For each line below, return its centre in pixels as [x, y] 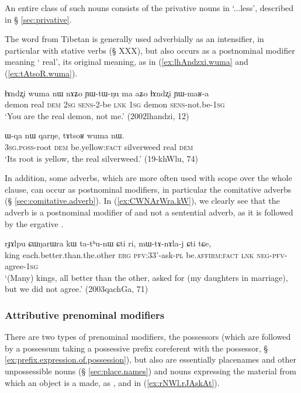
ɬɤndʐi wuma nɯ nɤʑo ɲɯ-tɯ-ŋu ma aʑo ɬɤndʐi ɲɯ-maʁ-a [107, 93]
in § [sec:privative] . [38, 19]
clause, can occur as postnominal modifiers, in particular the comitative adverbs [148, 189]
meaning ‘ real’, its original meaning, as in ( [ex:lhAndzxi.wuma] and [127, 62]
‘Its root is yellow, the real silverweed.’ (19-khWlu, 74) [101, 158]
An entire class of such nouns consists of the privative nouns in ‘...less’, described [149, 8]
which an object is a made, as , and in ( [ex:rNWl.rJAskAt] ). [112, 382]
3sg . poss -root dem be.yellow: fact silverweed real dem [99, 146]
